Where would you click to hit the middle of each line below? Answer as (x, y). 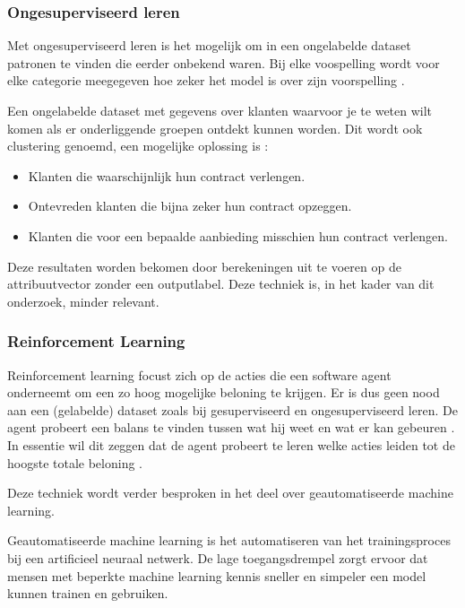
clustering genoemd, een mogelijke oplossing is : (138, 146)
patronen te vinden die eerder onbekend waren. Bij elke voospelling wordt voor (224, 62)
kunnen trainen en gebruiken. (88, 593)
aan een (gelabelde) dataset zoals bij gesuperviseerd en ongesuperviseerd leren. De (232, 409)
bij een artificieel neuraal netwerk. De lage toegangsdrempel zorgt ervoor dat (218, 557)
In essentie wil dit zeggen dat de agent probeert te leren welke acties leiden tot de (231, 444)
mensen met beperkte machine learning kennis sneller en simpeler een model (217, 575)
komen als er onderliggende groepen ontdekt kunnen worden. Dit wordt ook (215, 128)
